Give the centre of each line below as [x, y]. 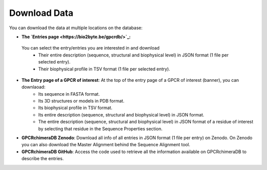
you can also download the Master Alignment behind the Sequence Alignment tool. [106, 145]
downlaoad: [33, 87]
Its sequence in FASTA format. [69, 94]
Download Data [41, 13]
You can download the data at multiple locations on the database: [76, 28]
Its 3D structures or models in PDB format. [81, 101]
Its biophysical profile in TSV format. [75, 108]
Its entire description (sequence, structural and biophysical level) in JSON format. [121, 114]
